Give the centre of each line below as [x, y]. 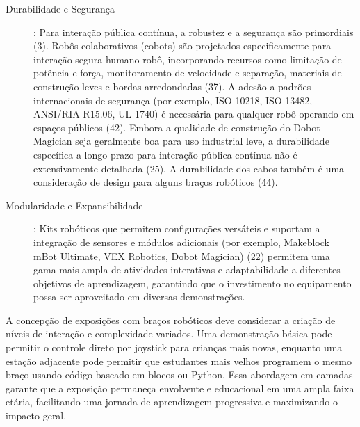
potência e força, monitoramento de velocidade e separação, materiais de [188, 73]
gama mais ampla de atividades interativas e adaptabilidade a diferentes [187, 269]
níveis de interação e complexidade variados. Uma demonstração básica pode [169, 333]
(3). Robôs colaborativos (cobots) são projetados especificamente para [182, 46]
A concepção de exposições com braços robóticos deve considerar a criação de [171, 320]
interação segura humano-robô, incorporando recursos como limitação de [188, 59]
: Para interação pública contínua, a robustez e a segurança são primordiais [194, 32]
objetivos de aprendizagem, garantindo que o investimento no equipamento [193, 283]
